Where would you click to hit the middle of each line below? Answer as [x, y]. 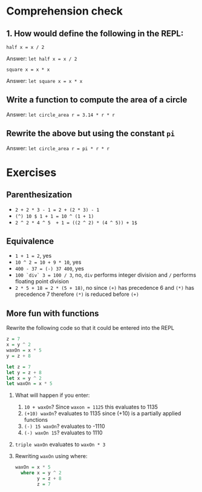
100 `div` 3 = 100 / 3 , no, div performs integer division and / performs [106, 275]
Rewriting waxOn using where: [51, 456]
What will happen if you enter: [52, 395]
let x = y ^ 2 [24, 378]
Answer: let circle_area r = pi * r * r [58, 148]
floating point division [42, 281]
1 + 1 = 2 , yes [33, 256]
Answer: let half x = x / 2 [42, 58]
